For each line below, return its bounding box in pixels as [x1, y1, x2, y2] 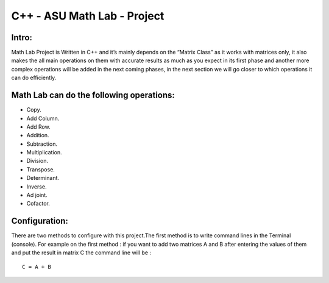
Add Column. [26, 115, 60, 122]
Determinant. [26, 174, 60, 182]
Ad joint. [26, 192, 48, 199]
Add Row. [26, 123, 51, 131]
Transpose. [26, 165, 55, 173]
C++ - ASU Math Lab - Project [11, 9, 164, 23]
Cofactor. [26, 200, 50, 207]
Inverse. [26, 183, 47, 190]
